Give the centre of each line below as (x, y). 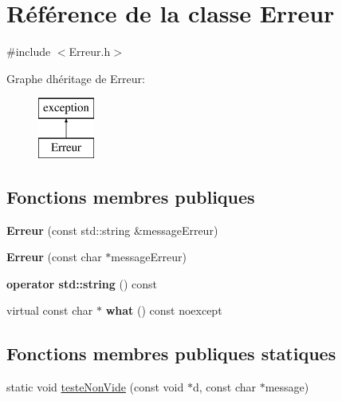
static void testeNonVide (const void (95, 387)
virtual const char (50, 310)
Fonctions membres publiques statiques (171, 353)
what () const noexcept (164, 310)
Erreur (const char (54, 257)
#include (29, 52)
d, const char (224, 387)
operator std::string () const (82, 283)
